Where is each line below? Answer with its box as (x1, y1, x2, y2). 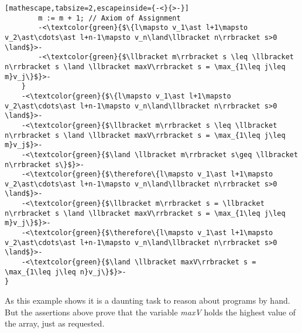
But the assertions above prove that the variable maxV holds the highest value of (5, 305, 296, 318)
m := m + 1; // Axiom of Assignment (38, 13, 181, 22)
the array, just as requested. (5, 317, 105, 329)
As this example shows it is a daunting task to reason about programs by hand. (5, 294, 290, 307)
